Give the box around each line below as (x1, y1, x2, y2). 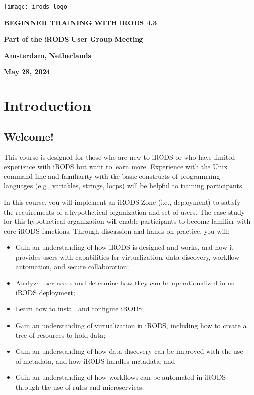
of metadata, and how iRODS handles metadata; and (15, 355, 175, 366)
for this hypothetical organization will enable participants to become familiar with (4, 216, 251, 226)
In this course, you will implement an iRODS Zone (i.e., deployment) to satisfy (4, 197, 241, 207)
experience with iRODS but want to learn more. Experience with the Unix (4, 161, 228, 172)
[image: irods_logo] (4, 3, 71, 10)
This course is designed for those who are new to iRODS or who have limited (4, 152, 235, 162)
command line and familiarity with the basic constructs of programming (4, 171, 220, 181)
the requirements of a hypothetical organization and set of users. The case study (4, 206, 245, 217)
